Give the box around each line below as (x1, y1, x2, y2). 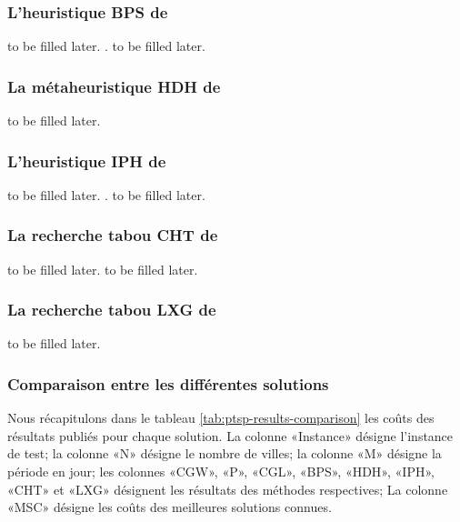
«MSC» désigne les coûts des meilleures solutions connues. (7, 497, 332, 517)
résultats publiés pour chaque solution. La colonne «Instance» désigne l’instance (7, 426, 454, 445)
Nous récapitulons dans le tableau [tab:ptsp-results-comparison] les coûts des (7, 408, 435, 427)
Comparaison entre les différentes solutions (7, 372, 329, 395)
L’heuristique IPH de (7, 149, 166, 172)
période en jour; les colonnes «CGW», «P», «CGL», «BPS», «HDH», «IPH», (7, 462, 435, 481)
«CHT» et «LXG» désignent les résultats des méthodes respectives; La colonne (7, 479, 448, 498)
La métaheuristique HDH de (7, 75, 221, 97)
